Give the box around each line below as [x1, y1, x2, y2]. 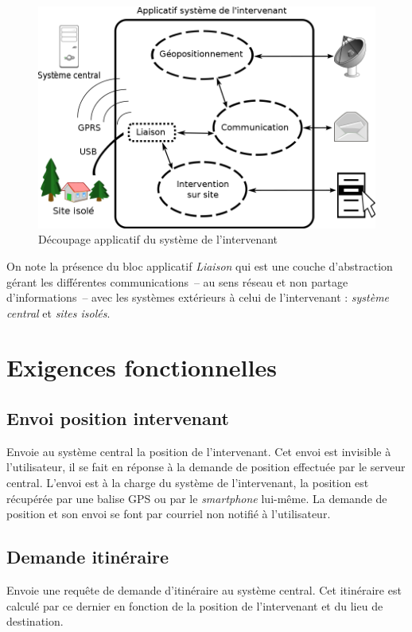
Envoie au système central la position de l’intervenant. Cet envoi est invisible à [6, 443, 391, 459]
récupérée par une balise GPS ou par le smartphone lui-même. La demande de [6, 490, 387, 506]
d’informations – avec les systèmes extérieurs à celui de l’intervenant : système [6, 289, 390, 306]
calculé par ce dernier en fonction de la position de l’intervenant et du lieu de [6, 597, 383, 614]
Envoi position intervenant [6, 406, 229, 431]
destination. [6, 613, 64, 630]
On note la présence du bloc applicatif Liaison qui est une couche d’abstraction [6, 257, 393, 274]
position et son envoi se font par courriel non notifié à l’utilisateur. [6, 505, 331, 522]
